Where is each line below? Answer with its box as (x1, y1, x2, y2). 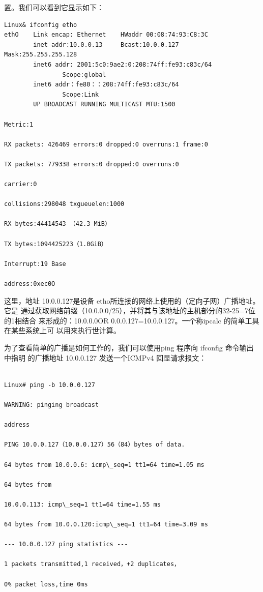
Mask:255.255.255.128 (4, 51, 77, 58)
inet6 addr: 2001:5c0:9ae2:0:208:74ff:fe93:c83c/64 (33, 61, 212, 68)
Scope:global (62, 71, 106, 78)
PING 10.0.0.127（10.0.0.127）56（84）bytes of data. (4, 441, 185, 449)
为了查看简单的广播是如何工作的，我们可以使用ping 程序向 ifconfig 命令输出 (4, 342, 254, 352)
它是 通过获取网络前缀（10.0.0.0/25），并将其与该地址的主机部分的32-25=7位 (4, 305, 255, 316)
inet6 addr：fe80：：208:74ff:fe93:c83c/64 (33, 81, 179, 88)
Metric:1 (4, 121, 34, 128)
